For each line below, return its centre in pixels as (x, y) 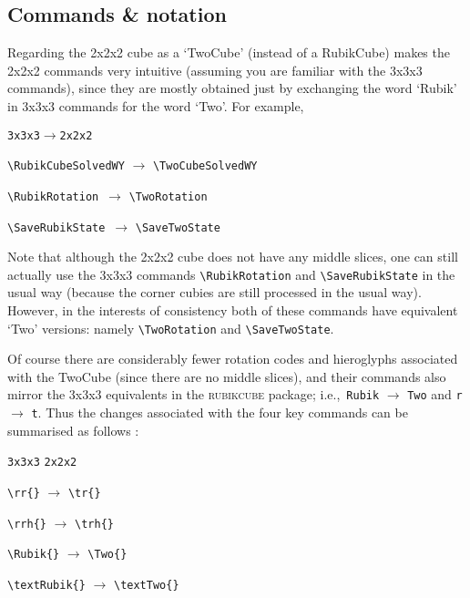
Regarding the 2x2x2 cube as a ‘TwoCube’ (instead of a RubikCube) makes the (229, 52)
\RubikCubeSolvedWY (66, 166)
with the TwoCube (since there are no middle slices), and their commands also (227, 376)
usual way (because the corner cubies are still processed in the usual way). (215, 292)
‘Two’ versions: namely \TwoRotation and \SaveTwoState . (171, 328)
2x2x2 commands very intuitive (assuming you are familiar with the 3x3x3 (215, 70)
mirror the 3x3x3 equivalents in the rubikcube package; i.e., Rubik (194, 394)
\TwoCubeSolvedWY (205, 166)
